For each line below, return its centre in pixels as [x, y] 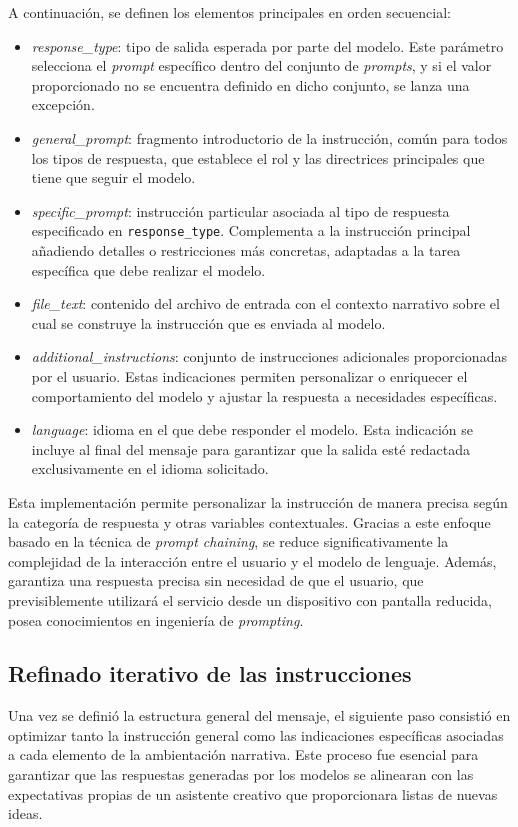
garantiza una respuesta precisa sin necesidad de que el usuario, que [216, 580]
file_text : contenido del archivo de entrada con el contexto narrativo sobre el [265, 303]
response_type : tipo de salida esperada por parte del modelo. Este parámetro [267, 45]
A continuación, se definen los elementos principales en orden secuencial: [229, 12]
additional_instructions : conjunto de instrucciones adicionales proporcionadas [269, 356]
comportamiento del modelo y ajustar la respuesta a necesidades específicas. [264, 395]
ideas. [25, 813]
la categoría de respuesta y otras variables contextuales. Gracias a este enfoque [249, 521]
